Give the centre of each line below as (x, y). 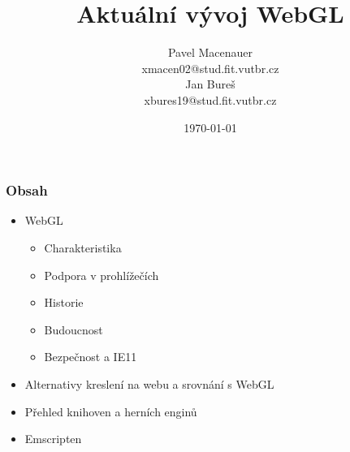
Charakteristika (83, 247)
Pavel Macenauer (210, 52)
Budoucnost (73, 329)
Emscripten (53, 439)
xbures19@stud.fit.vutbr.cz (210, 99)
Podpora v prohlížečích (102, 275)
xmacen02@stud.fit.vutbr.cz (210, 68)
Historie (64, 302)
